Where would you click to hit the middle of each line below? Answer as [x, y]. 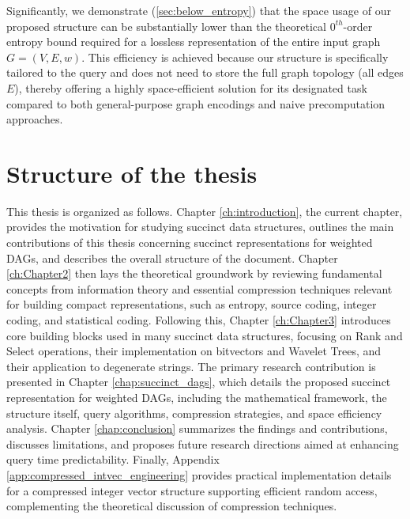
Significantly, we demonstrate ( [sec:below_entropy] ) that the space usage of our [199, 10]
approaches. [35, 119]
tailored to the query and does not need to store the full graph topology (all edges [205, 72]
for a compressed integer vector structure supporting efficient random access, [192, 490]
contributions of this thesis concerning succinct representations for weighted [190, 242]
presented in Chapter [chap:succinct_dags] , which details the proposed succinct [199, 382]
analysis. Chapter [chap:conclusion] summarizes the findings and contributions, [197, 428]
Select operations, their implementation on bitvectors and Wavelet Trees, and [194, 351]
